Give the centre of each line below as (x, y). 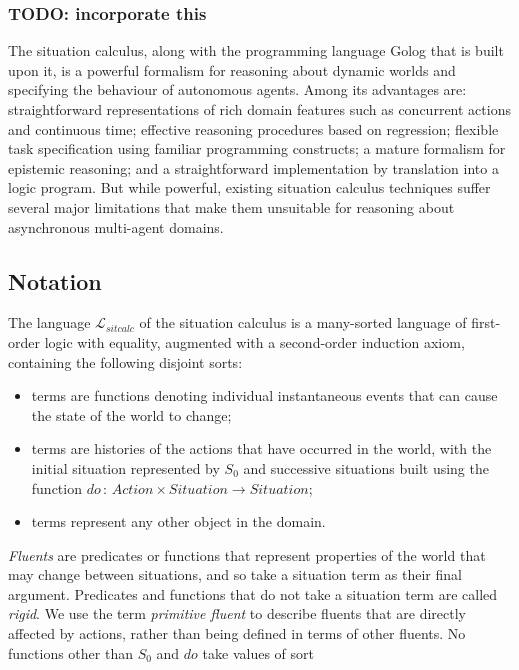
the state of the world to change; (131, 414)
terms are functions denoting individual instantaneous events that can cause (264, 395)
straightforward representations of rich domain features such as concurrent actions (259, 109)
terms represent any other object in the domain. (178, 521)
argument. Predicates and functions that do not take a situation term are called (253, 593)
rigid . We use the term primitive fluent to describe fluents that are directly (237, 613)
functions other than (70, 652)
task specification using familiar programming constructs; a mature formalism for (257, 148)
